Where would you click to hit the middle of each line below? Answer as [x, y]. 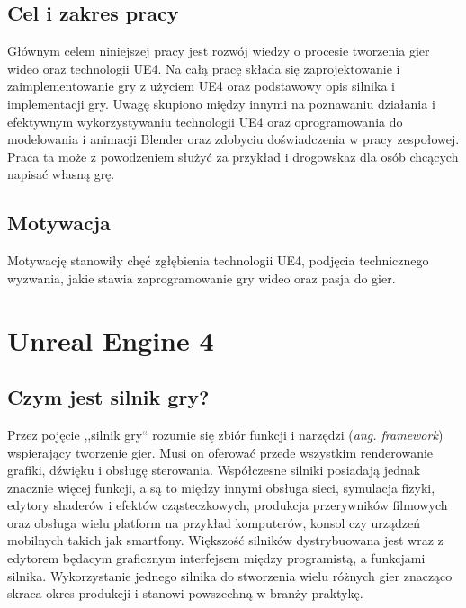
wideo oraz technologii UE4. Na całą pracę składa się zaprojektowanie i [204, 68]
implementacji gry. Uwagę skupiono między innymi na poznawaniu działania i [221, 103]
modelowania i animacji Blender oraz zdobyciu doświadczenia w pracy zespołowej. [233, 139]
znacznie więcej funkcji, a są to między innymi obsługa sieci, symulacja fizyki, [221, 487]
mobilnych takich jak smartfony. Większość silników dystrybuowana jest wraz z [225, 540]
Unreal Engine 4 [111, 340]
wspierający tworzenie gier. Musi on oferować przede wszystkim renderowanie [220, 452]
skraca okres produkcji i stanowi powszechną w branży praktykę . [185, 593]
